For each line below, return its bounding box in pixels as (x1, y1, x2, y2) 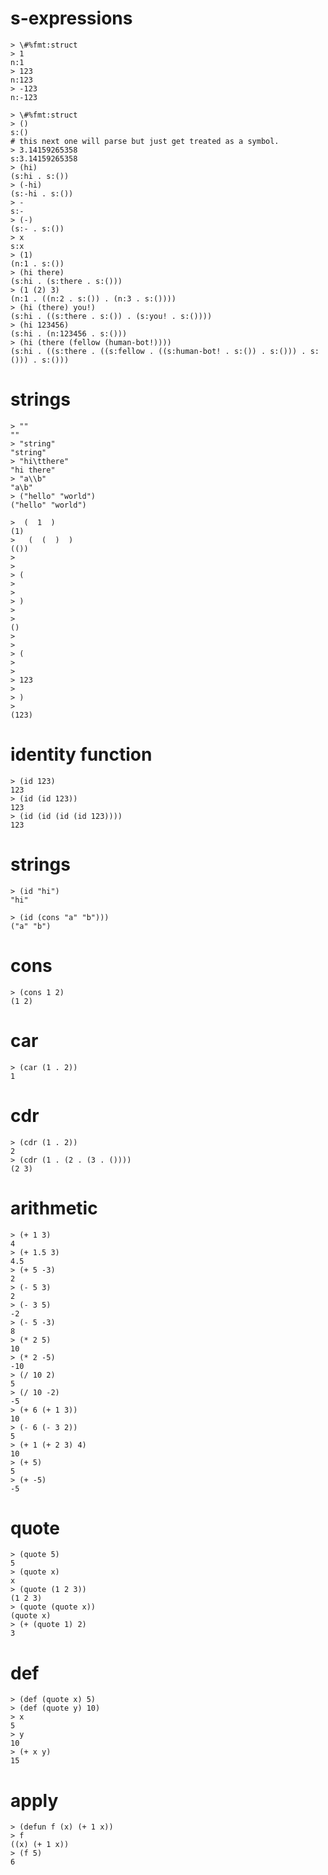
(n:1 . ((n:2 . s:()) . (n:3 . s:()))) (10, 293, 177, 304)
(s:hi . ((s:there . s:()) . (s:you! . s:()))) (10, 311, 213, 321)
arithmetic (10, 1197, 98, 1219)
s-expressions (10, 7, 133, 30)
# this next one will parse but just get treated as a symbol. (10, 136, 280, 146)
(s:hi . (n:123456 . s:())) (10, 328, 128, 339)
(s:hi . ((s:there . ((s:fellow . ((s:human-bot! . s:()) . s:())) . (10, 346, 307, 356)
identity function (10, 743, 153, 766)
